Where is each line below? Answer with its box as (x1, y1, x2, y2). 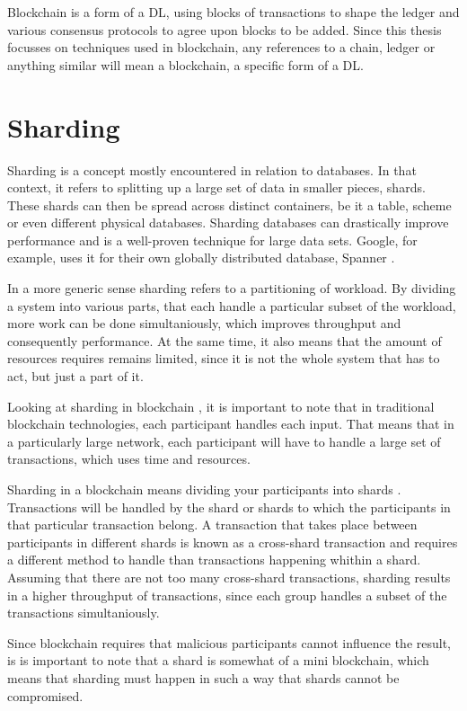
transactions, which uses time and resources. (7, 449, 251, 468)
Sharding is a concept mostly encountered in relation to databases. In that (7, 160, 417, 179)
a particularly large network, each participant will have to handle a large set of (7, 431, 441, 450)
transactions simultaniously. (7, 603, 160, 622)
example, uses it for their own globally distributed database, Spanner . (7, 248, 395, 267)
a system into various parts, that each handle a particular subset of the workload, (7, 296, 456, 315)
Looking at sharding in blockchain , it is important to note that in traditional (7, 396, 435, 415)
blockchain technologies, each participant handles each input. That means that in (7, 414, 454, 433)
